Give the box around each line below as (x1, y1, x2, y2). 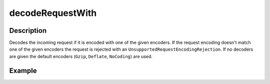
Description (9, 26, 47, 35)
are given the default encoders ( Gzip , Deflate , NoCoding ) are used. (9, 53, 152, 59)
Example (9, 66, 37, 75)
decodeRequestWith (9, 7, 97, 18)
